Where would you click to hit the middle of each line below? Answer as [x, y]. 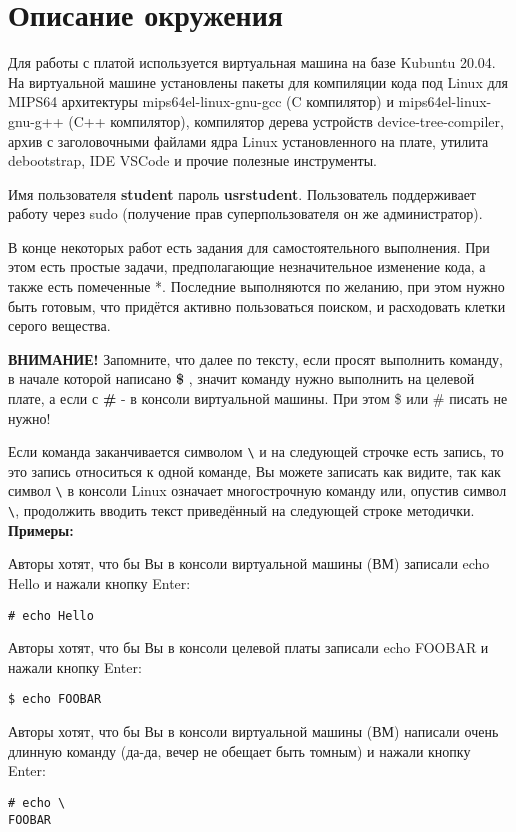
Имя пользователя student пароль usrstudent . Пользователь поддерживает [242, 193]
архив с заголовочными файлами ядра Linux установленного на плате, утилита [248, 140]
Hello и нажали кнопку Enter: [99, 582]
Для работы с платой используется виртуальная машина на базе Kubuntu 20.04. [252, 62]
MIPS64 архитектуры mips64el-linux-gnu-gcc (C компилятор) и [201, 101]
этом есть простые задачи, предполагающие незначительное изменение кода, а [247, 266]
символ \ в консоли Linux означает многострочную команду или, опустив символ [257, 490]
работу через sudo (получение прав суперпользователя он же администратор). [245, 213]
